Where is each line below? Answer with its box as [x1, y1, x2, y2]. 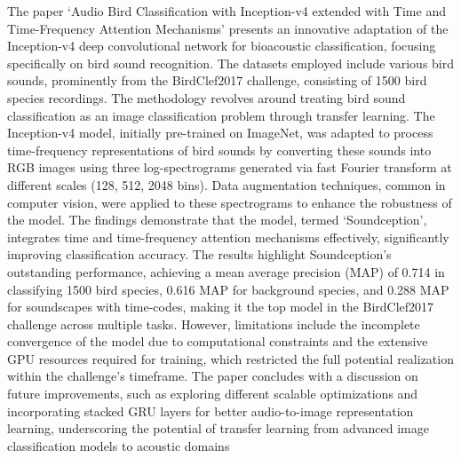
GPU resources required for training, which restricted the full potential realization [7, 349, 454, 367]
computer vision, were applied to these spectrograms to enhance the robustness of [7, 193, 452, 211]
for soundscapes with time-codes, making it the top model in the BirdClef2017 [7, 297, 434, 316]
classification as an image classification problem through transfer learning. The [7, 106, 435, 124]
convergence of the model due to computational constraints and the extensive [7, 332, 428, 351]
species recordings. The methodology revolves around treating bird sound [7, 88, 406, 107]
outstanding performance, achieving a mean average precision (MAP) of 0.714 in [7, 262, 445, 280]
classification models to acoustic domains [7, 436, 230, 454]
